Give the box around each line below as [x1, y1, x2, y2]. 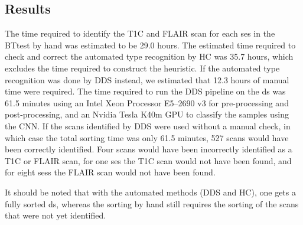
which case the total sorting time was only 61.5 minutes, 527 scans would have [5, 131, 289, 144]
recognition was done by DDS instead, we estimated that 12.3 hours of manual [5, 73, 289, 86]
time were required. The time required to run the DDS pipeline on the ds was [5, 85, 286, 97]
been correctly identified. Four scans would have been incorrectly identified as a [5, 143, 292, 155]
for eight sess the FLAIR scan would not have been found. [5, 166, 216, 178]
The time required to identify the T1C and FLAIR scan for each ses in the [5, 27, 275, 40]
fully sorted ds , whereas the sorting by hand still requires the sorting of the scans [5, 197, 299, 210]
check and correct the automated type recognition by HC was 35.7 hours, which [5, 50, 294, 63]
